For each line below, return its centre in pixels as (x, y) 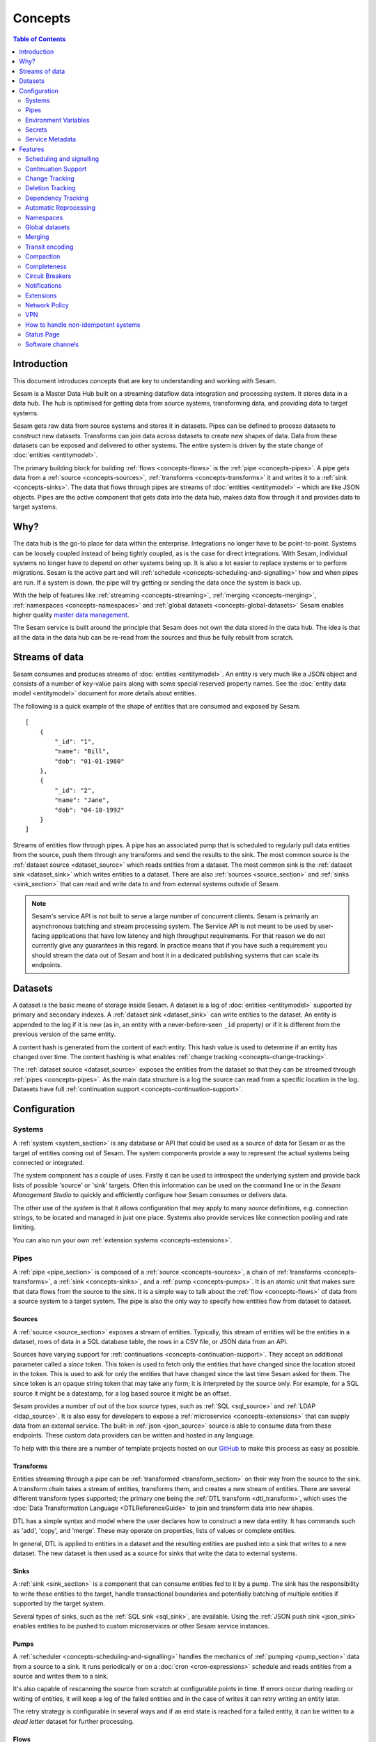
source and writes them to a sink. (61, 1677)
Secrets (37, 130)
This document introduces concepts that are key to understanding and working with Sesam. (145, 380)
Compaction (43, 256)
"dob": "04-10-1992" (89, 810)
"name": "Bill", (82, 751)
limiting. (24, 1227)
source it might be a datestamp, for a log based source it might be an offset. (122, 1393)
